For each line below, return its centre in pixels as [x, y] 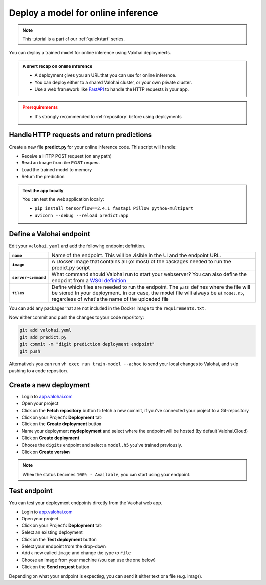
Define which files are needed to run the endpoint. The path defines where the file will [151, 287]
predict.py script [70, 268]
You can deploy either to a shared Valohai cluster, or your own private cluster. [113, 82]
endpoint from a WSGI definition [89, 280]
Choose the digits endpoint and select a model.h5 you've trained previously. [102, 445]
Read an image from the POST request [61, 163]
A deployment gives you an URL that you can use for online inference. [106, 75]
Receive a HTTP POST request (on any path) [66, 156]
